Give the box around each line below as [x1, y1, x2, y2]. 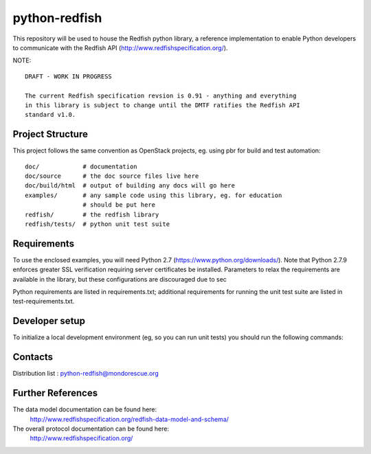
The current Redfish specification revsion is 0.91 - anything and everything [25, 91, 297, 100]
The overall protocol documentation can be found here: [12, 424, 170, 433]
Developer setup [12, 315, 86, 327]
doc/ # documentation [25, 162, 137, 170]
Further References [12, 387, 98, 399]
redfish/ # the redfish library [25, 210, 159, 218]
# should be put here [82, 201, 156, 209]
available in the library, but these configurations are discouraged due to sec [12, 275, 227, 283]
